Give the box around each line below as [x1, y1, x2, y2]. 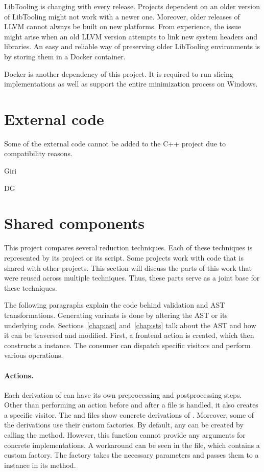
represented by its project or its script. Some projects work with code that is [4, 252, 244, 263]
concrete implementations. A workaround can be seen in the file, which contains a [4, 439, 260, 450]
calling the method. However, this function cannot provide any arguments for [4, 430, 246, 440]
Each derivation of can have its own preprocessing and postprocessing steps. [4, 389, 242, 400]
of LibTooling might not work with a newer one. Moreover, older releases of [4, 11, 240, 22]
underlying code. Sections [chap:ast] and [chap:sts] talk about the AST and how [4, 319, 256, 330]
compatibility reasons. [4, 148, 73, 159]
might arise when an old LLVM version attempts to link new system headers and [4, 31, 257, 41]
